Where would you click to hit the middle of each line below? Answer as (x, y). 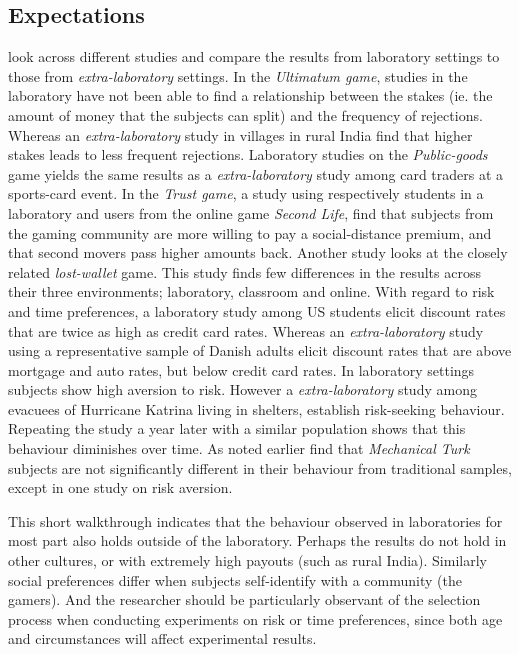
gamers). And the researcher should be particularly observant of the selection (244, 599)
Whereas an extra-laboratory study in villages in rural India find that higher (240, 134)
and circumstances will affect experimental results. (162, 638)
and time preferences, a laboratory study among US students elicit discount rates (257, 310)
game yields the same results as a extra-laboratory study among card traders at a (256, 173)
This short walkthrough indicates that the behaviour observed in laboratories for (255, 520)
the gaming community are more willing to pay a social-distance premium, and (250, 232)
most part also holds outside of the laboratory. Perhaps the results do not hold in (257, 540)
